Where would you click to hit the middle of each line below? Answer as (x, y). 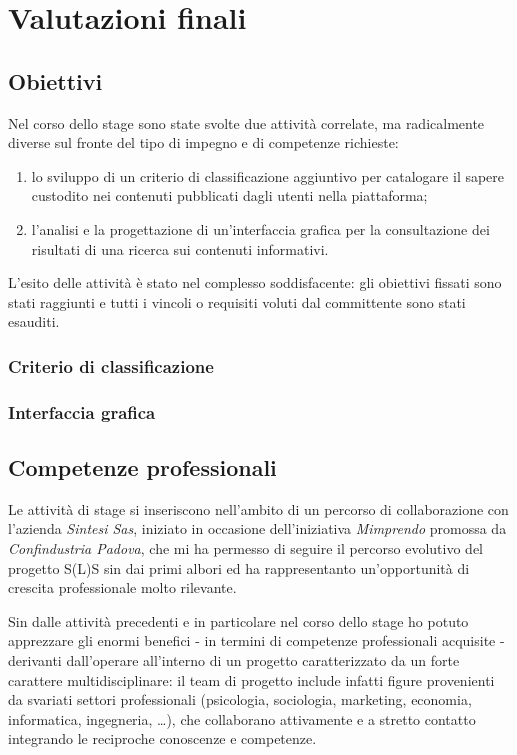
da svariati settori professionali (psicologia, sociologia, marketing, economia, (240, 699)
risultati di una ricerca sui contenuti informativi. (180, 248)
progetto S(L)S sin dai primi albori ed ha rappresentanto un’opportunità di (239, 567)
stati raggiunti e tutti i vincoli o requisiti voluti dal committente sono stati (237, 301)
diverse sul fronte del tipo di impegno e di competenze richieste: (203, 142)
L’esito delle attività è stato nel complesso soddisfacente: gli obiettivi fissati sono (255, 282)
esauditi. (34, 321)
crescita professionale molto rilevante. (122, 587)
